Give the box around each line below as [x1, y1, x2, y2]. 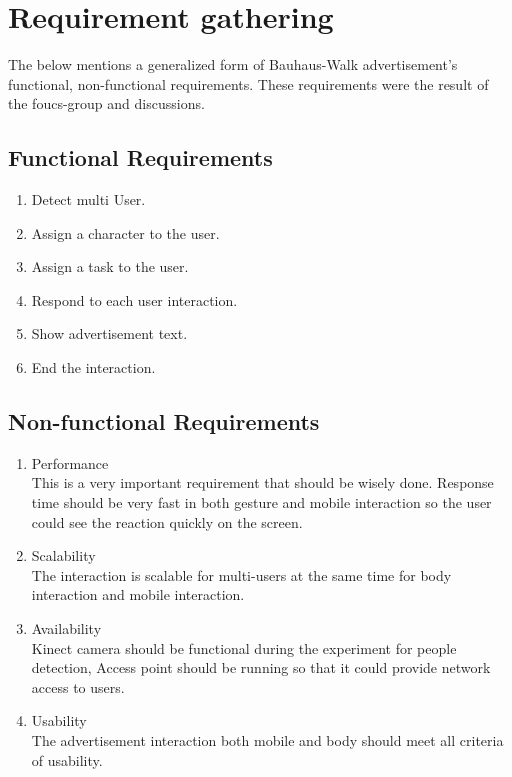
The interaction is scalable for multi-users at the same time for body [31, 564, 452, 585]
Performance [31, 452, 109, 473]
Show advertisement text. [31, 323, 188, 344]
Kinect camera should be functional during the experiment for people [31, 637, 457, 658]
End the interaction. [31, 357, 156, 378]
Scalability [31, 545, 96, 566]
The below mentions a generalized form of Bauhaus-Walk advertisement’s [8, 54, 458, 75]
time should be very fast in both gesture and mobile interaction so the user [31, 492, 492, 513]
